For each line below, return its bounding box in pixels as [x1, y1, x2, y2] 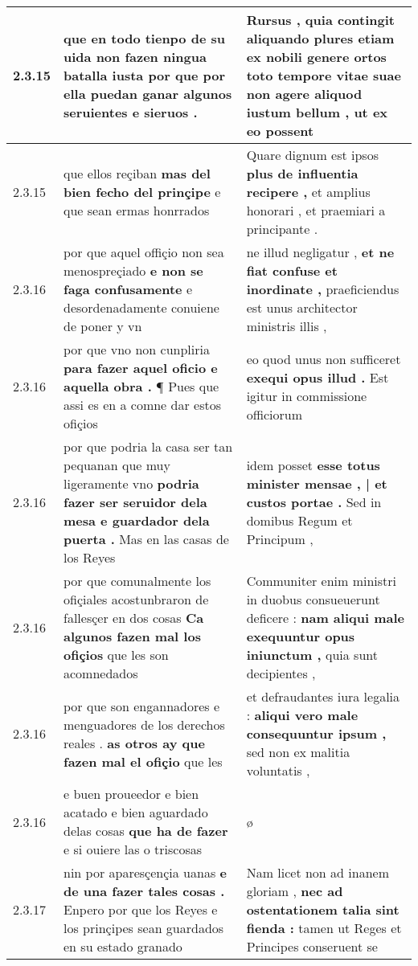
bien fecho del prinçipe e [64, 182, 221, 201]
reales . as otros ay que [64, 733, 205, 752]
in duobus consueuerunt [246, 590, 380, 608]
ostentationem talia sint [246, 900, 400, 919]
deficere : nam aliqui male [246, 608, 405, 627]
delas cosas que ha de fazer [64, 821, 228, 840]
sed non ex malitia [246, 743, 350, 761]
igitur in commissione [246, 386, 367, 405]
